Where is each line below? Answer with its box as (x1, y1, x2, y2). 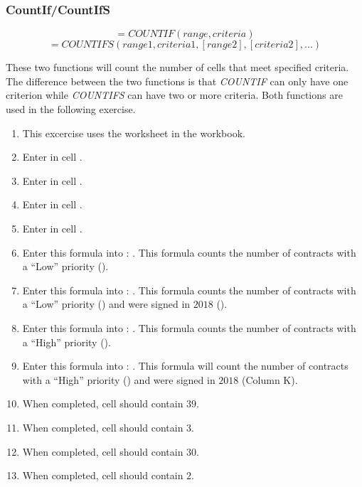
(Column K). (242, 372, 298, 387)
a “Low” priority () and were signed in (22, 296, 191, 311)
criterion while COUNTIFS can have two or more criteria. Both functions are (6, 87, 343, 102)
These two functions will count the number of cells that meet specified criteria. (6, 60, 349, 75)
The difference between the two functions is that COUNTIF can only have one (6, 73, 348, 88)
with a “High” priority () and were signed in (22, 372, 215, 387)
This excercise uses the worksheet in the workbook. (22, 125, 245, 140)
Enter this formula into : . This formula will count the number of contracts (22, 358, 348, 373)
